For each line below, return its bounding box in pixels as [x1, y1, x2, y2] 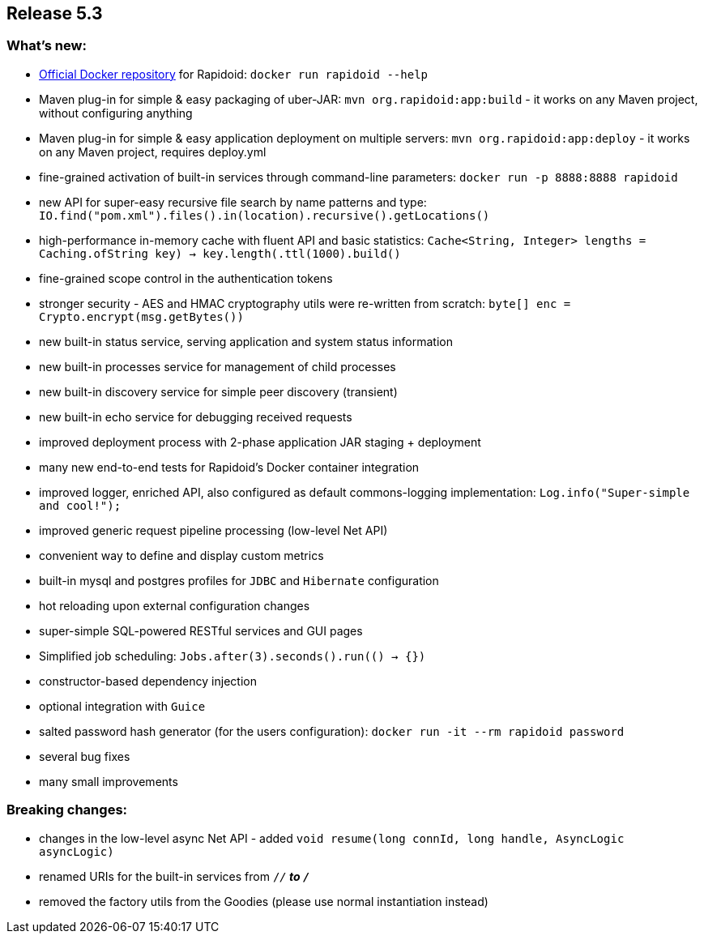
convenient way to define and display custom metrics [39, 548, 324, 562]
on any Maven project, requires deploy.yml [39, 144, 267, 159]
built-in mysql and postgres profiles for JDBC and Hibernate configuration [39, 573, 439, 587]
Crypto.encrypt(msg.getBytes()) [39, 310, 244, 323]
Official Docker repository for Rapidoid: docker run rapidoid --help [39, 66, 429, 81]
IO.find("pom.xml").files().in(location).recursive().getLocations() [39, 208, 490, 222]
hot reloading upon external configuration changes [39, 598, 310, 613]
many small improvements [39, 774, 178, 788]
